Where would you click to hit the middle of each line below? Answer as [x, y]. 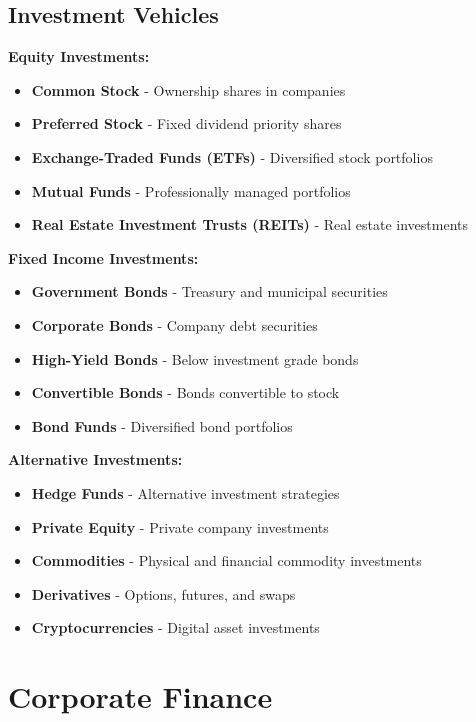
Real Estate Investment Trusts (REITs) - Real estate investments [250, 224]
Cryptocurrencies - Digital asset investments [175, 627]
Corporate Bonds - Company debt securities [174, 324]
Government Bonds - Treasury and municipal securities [209, 291]
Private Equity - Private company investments [180, 526]
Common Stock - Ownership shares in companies [188, 89]
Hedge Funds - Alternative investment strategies [185, 492]
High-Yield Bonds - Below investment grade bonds [195, 358]
